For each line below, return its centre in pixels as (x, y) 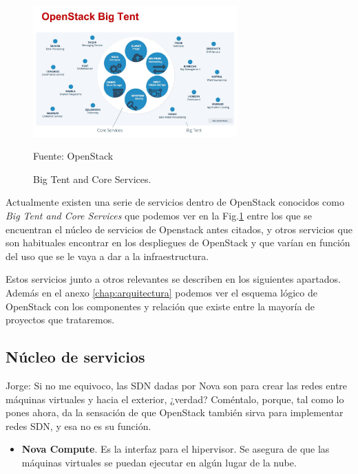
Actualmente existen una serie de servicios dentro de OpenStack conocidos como (175, 202)
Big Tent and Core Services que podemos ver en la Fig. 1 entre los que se (159, 216)
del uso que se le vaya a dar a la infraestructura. (107, 256)
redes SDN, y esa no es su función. (78, 425)
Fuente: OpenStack (73, 156)
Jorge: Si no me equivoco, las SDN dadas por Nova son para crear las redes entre (177, 386)
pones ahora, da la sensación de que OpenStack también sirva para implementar (175, 412)
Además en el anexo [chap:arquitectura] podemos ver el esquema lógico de (161, 293)
